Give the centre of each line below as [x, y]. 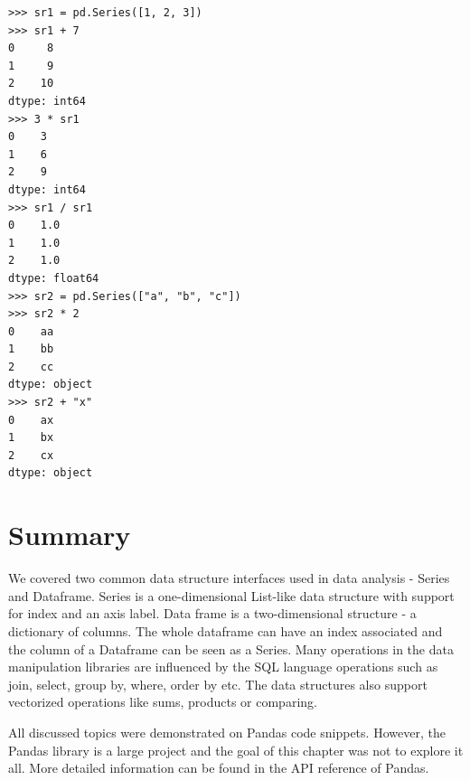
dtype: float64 [54, 278]
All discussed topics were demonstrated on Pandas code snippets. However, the [227, 732]
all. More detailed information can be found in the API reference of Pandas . [219, 768]
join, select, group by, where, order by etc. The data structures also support [218, 684]
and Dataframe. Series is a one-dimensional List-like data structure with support [231, 595]
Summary [70, 535]
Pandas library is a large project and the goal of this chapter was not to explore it [236, 750]
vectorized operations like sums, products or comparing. [163, 702]
